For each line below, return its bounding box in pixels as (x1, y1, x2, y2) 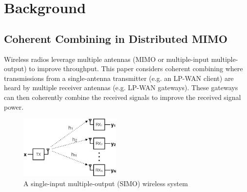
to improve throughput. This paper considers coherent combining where (29, 63, 243, 74)
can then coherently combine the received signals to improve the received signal (4, 92, 241, 102)
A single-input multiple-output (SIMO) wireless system (23, 178, 188, 188)
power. (4, 101, 24, 112)
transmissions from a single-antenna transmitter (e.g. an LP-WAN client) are (4, 73, 234, 83)
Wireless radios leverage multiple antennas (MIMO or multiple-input (4, 54, 209, 64)
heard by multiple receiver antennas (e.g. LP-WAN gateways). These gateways (4, 82, 238, 93)
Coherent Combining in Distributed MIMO (4, 31, 228, 46)
